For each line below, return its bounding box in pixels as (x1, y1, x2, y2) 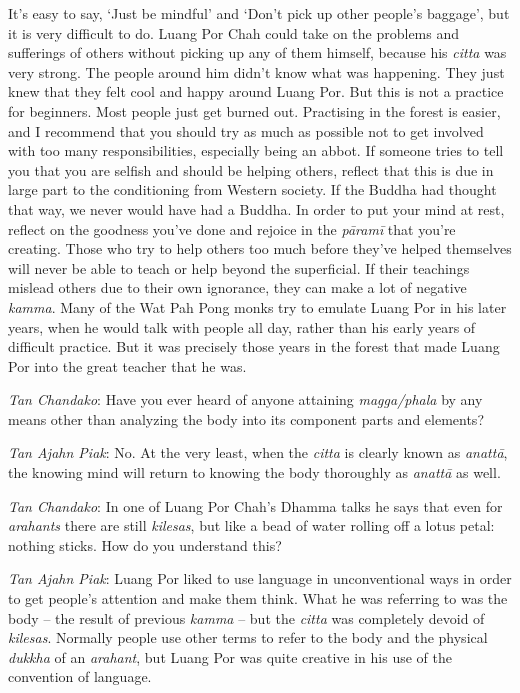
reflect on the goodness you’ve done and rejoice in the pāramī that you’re (8, 218, 456, 239)
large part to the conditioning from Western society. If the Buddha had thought (8, 179, 497, 200)
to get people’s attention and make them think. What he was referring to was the (8, 588, 508, 609)
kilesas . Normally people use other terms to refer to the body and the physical (8, 627, 488, 648)
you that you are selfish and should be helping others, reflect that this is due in (8, 159, 494, 180)
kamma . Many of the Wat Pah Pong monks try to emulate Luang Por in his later (8, 296, 507, 317)
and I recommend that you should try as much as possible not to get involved (8, 120, 484, 141)
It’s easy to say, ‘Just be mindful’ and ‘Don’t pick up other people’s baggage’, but (8, 3, 510, 23)
